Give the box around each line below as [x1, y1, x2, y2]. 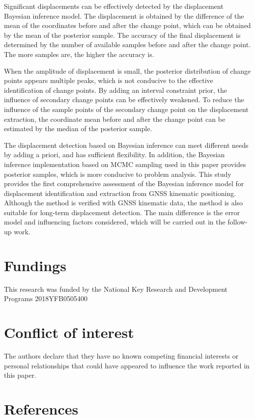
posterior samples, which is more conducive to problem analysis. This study [4, 168, 231, 179]
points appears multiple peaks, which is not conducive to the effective [4, 75, 213, 85]
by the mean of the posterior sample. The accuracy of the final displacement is [4, 29, 241, 40]
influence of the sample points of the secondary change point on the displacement [4, 104, 249, 114]
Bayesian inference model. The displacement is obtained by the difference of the [4, 10, 244, 21]
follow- [227, 217, 248, 227]
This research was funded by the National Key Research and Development [4, 283, 227, 294]
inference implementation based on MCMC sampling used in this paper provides [4, 159, 246, 169]
